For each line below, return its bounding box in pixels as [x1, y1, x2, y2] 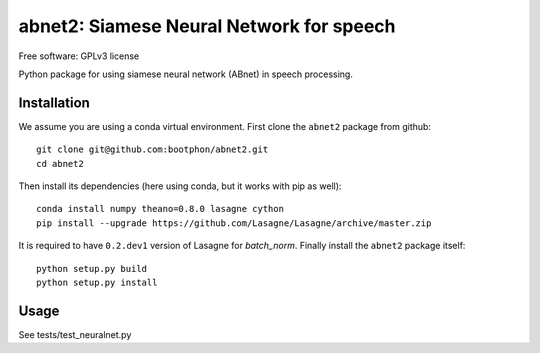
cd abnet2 [36, 158, 84, 169]
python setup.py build [36, 263, 148, 274]
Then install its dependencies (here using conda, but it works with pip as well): [18, 180, 342, 192]
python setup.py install [36, 276, 158, 288]
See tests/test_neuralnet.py [18, 328, 132, 340]
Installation [18, 94, 90, 111]
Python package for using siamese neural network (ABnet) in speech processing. [18, 68, 354, 80]
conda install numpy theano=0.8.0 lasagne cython [36, 203, 285, 215]
